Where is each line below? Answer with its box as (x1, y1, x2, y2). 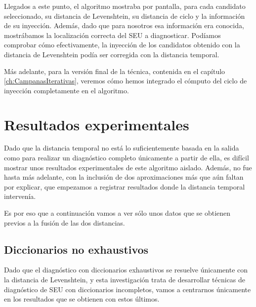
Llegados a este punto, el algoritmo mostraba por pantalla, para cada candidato (4, 1, 246, 11)
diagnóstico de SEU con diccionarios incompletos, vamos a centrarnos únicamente (4, 284, 251, 294)
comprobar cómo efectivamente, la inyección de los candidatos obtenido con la (4, 39, 240, 50)
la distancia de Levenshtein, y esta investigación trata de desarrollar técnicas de (4, 274, 246, 285)
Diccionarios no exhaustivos (4, 241, 149, 257)
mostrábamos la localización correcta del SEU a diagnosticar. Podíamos (4, 30, 221, 40)
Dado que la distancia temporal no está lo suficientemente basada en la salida (4, 143, 239, 153)
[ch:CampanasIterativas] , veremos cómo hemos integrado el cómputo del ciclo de (4, 76, 247, 86)
